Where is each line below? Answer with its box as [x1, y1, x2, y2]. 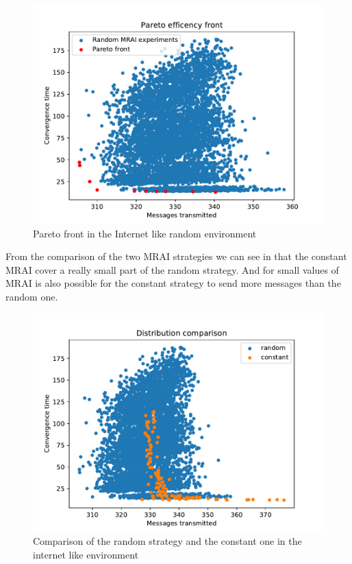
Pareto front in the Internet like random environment [33, 226, 257, 240]
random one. [5, 289, 58, 303]
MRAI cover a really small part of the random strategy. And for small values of [5, 262, 339, 277]
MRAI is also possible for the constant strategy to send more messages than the [5, 276, 341, 290]
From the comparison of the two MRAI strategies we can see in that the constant [5, 249, 347, 263]
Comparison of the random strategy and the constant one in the [33, 534, 302, 548]
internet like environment [33, 547, 139, 561]
